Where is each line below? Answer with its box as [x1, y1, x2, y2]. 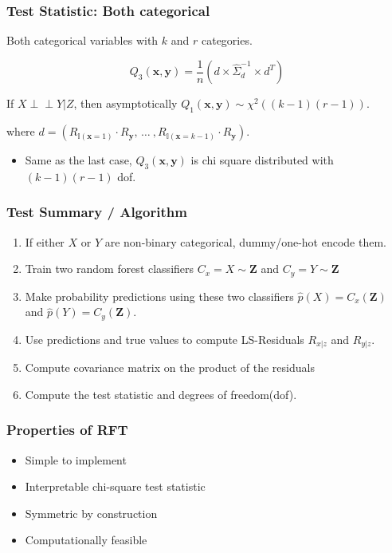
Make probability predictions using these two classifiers [25, 287, 294, 304]
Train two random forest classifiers [25, 260, 194, 277]
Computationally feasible [25, 531, 147, 548]
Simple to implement [25, 451, 127, 468]
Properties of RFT [6, 420, 128, 440]
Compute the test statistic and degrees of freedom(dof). [25, 385, 297, 402]
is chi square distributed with [190, 152, 334, 168]
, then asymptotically [73, 95, 178, 112]
